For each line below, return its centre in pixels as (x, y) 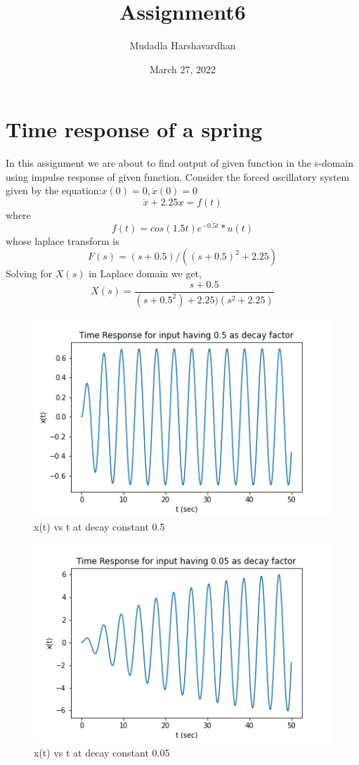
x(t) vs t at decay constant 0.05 (102, 752)
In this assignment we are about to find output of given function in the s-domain (180, 163)
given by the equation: (54, 190)
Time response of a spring (134, 129)
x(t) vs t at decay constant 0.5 (99, 527)
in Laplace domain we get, (145, 273)
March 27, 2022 (183, 69)
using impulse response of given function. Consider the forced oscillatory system (178, 176)
